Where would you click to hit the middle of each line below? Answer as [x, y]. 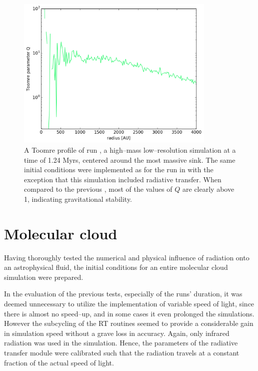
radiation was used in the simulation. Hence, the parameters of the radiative [121, 343]
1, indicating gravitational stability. [78, 199]
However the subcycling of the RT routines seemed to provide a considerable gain [129, 323]
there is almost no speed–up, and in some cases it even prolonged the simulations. [129, 313]
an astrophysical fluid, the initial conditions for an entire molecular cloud [116, 267]
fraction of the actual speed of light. [59, 362]
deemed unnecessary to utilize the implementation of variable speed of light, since [129, 303]
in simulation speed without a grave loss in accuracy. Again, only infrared [117, 333]
